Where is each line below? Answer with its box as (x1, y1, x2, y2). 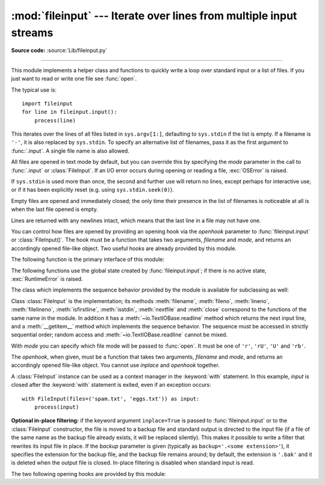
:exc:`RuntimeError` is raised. (11, 275, 84, 283)
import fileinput (22, 100, 73, 107)
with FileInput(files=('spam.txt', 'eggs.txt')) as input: (22, 395, 200, 402)
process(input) (34, 404, 79, 411)
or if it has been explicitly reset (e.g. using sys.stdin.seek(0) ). (11, 186, 174, 193)
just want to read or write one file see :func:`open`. (11, 75, 137, 83)
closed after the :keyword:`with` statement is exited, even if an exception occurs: (11, 381, 212, 389)
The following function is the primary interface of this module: (11, 256, 165, 263)
